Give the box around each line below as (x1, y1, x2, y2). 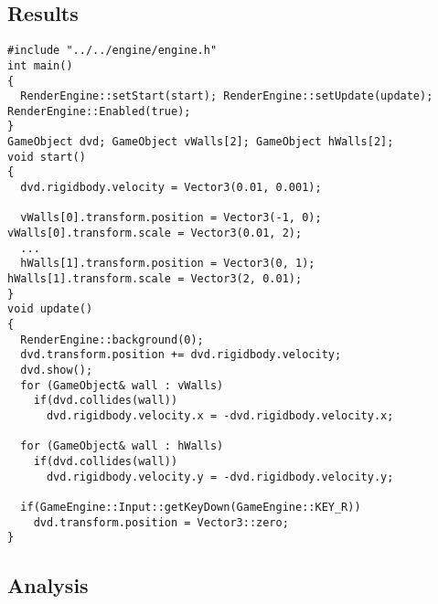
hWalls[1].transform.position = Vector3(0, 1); (20, 257, 315, 270)
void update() (7, 302, 93, 316)
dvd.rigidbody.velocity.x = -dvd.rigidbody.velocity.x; (46, 408, 394, 422)
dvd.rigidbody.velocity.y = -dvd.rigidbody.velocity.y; (46, 470, 394, 483)
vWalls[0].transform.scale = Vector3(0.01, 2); (7, 227, 303, 240)
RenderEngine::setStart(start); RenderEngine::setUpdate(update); (20, 90, 433, 103)
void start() (7, 150, 86, 164)
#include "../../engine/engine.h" (7, 44, 218, 58)
